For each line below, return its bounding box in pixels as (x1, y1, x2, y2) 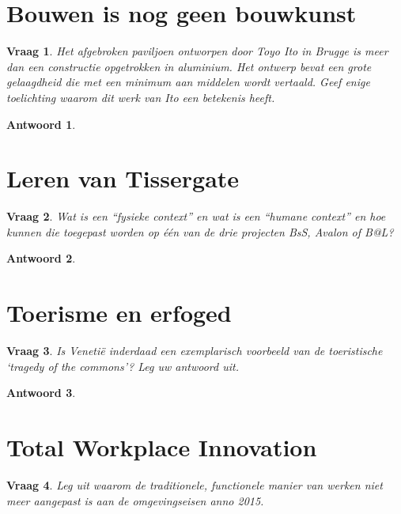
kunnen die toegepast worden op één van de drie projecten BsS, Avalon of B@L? (6, 223, 394, 240)
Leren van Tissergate (6, 162, 240, 195)
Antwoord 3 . (6, 384, 76, 401)
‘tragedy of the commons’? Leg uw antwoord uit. (6, 357, 239, 374)
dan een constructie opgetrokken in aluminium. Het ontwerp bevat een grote (6, 58, 372, 74)
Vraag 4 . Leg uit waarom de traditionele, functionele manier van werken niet (6, 477, 383, 493)
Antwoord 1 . (6, 115, 76, 132)
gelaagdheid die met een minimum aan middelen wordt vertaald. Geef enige (6, 74, 370, 90)
